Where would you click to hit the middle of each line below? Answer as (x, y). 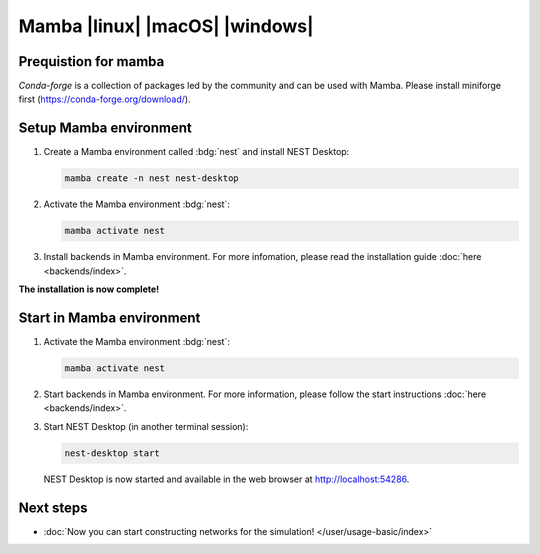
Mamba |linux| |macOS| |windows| (166, 26)
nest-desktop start (112, 453)
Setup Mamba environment (105, 128)
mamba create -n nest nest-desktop (151, 178)
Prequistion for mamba (91, 61)
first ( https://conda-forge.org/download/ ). (104, 99)
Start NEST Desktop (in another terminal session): (146, 426)
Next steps (53, 507)
